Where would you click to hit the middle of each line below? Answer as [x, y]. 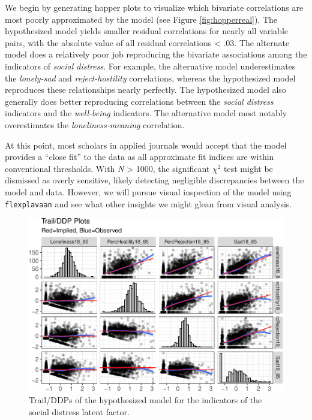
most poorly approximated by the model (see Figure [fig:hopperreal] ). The [141, 19]
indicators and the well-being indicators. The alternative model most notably [146, 113]
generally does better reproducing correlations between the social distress [139, 101]
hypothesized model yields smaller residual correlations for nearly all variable [147, 31]
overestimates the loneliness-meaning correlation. [95, 124]
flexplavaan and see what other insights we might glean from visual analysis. [148, 203]
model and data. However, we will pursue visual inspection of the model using [148, 191]
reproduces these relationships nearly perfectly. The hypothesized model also [145, 90]
